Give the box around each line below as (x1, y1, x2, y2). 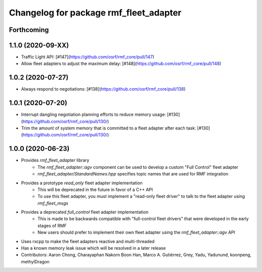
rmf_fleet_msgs (37, 200, 68, 206)
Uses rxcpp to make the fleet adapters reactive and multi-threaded (21, 238, 155, 244)
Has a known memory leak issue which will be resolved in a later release (21, 245, 166, 251)
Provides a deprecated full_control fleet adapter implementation (21, 209, 149, 215)
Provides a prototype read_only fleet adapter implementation (21, 180, 143, 186)
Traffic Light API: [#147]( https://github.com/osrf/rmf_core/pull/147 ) (21, 54, 155, 60)
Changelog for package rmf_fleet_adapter (9, 7, 181, 18)
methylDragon (21, 258, 49, 264)
